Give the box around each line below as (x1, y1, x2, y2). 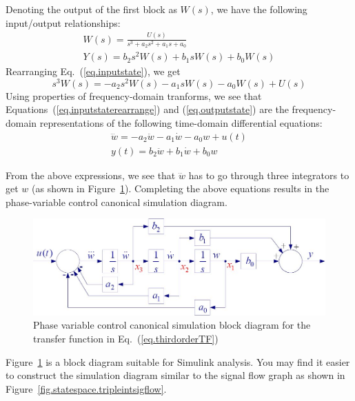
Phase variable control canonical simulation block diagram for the (33, 318, 311, 332)
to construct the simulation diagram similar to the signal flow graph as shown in (6, 368, 345, 382)
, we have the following (210, 2, 307, 16)
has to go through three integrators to (188, 167, 349, 182)
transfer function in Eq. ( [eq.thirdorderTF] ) (33, 331, 219, 346)
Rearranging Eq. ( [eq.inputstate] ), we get (6, 64, 181, 79)
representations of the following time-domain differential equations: (39, 116, 323, 130)
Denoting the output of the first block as (6, 2, 177, 16)
